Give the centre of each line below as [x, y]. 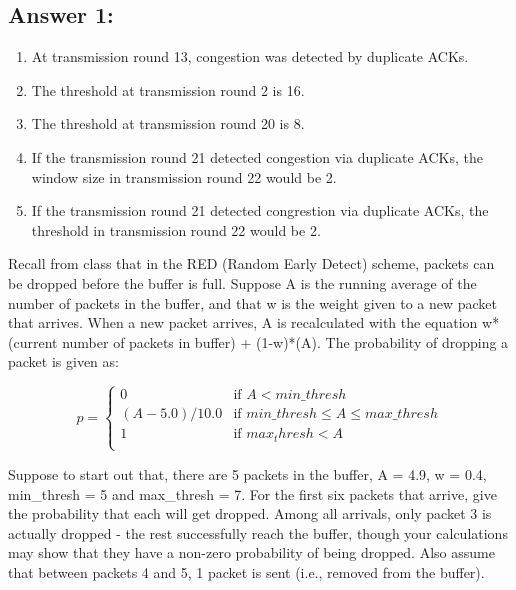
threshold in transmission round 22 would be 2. [176, 229]
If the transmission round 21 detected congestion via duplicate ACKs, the [257, 156]
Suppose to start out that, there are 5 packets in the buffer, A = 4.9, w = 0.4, [247, 474]
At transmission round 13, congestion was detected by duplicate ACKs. [250, 56]
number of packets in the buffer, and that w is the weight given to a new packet [253, 302]
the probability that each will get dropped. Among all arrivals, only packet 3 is [250, 513]
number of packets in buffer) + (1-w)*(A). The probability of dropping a [285, 341]
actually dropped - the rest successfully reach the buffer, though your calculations [258, 532]
